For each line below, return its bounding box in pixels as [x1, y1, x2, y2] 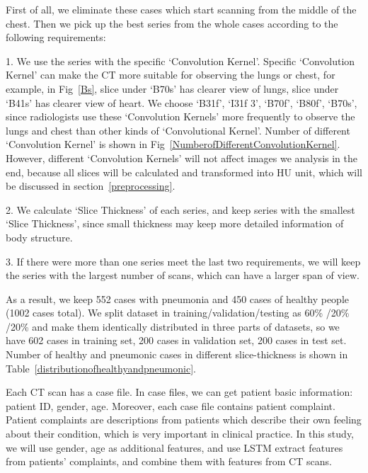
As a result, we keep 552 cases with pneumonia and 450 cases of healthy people [6, 291, 349, 306]
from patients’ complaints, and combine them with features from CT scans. [6, 454, 332, 469]
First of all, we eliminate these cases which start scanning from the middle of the [6, 2, 357, 16]
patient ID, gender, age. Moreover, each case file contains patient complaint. [6, 398, 335, 413]
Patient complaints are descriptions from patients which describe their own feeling [6, 412, 362, 427]
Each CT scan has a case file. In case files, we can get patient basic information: [6, 384, 353, 399]
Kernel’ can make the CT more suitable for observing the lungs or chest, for [6, 67, 335, 82]
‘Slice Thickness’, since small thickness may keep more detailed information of [6, 216, 344, 231]
